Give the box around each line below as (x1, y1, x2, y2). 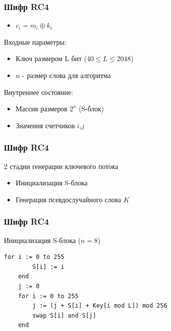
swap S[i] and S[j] (32, 312, 97, 319)
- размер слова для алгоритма (22, 70, 111, 80)
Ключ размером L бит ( (15, 53, 87, 64)
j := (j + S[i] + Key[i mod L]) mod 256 (32, 302, 168, 310)
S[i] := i (32, 263, 64, 270)
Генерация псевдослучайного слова (15, 194, 121, 204)
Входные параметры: (4, 36, 66, 47)
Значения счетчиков (15, 120, 75, 130)
